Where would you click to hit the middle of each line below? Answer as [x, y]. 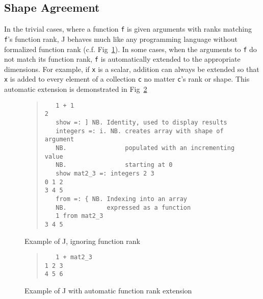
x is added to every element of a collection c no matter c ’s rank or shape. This [127, 79]
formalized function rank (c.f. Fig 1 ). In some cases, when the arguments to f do [130, 49]
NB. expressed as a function [123, 207]
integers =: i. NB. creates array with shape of [140, 131]
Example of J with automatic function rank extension [108, 291]
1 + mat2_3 [74, 257]
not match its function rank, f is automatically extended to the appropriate [122, 59]
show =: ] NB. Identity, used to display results [141, 123]
